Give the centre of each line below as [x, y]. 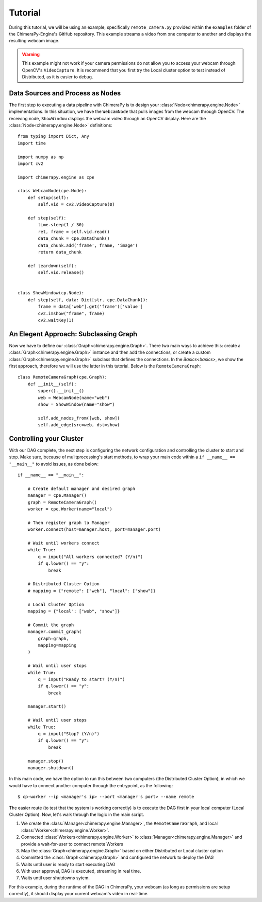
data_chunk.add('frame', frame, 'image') [88, 245]
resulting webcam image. [34, 41]
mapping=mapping [57, 645]
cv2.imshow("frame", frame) [71, 313]
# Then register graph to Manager [69, 523]
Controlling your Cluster [46, 439]
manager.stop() [46, 761]
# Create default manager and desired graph [81, 488]
